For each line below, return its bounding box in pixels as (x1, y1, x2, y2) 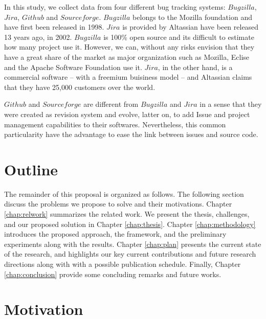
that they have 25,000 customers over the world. (4, 81, 156, 92)
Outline (4, 158, 58, 179)
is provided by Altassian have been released (122, 21, 259, 32)
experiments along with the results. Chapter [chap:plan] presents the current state (4, 238, 261, 249)
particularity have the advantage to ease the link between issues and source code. (4, 129, 258, 140)
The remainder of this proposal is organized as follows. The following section (4, 188, 244, 199)
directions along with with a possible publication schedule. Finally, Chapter (4, 259, 241, 269)
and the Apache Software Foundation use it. (4, 61, 142, 72)
